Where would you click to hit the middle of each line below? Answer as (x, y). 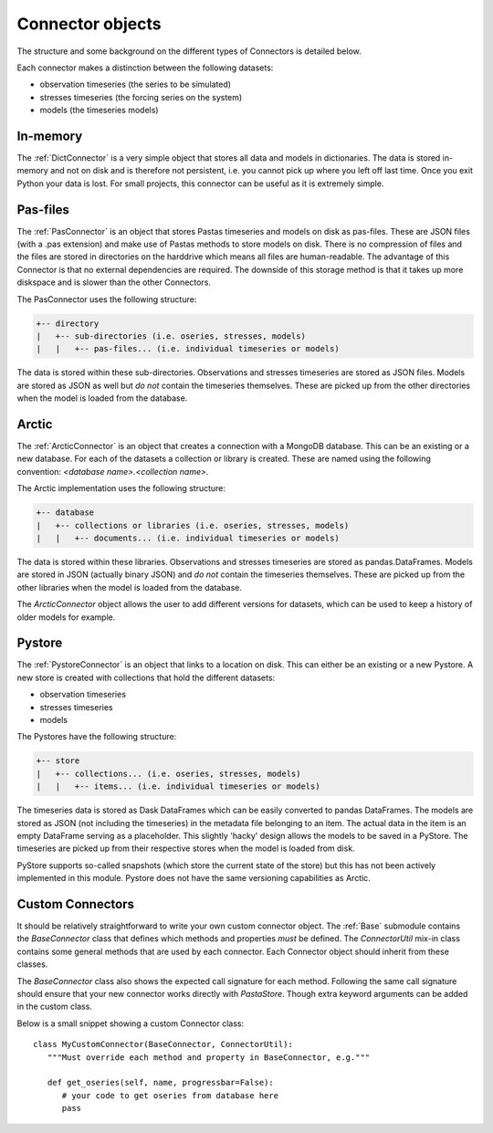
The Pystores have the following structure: (97, 737)
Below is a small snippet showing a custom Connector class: (131, 1023)
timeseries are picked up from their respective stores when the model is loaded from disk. (186, 848)
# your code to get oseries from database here (170, 1095)
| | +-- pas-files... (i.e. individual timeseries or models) (188, 349)
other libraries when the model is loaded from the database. (129, 587)
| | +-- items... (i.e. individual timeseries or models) (178, 787)
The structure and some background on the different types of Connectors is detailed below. (189, 51)
